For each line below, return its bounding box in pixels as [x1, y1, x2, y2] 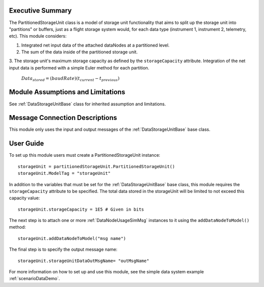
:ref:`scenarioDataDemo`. [9, 276, 60, 282]
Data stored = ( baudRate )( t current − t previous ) [21, 76, 120, 83]
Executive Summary [9, 6, 72, 15]
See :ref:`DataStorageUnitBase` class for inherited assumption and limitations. [9, 101, 166, 107]
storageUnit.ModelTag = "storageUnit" [18, 170, 111, 176]
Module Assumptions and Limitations [9, 88, 126, 96]
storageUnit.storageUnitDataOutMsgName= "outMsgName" [18, 258, 149, 263]
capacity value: [9, 195, 40, 201]
